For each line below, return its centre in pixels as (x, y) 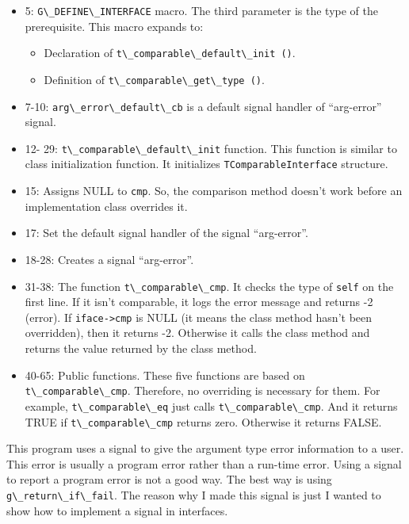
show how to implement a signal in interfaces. (117, 510)
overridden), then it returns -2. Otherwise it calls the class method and (197, 333)
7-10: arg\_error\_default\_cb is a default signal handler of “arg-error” (203, 106)
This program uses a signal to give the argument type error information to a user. (205, 448)
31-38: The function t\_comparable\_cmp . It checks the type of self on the (209, 286)
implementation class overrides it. (106, 206)
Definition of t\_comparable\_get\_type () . (154, 79)
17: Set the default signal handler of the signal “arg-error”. (166, 233)
